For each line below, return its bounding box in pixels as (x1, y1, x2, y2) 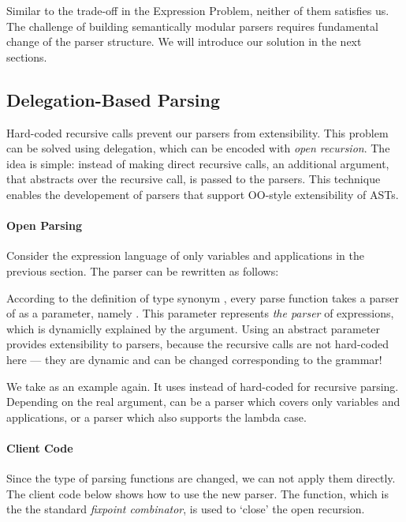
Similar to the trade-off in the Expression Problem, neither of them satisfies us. (6, 2, 389, 18)
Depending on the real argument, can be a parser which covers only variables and (6, 393, 400, 410)
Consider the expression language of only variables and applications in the (6, 247, 364, 264)
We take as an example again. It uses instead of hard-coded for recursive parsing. (6, 377, 399, 394)
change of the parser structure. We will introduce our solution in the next (6, 33, 362, 50)
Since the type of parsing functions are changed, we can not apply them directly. (6, 470, 396, 486)
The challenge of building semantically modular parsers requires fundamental (6, 17, 378, 34)
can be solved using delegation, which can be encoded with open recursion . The (6, 140, 390, 156)
